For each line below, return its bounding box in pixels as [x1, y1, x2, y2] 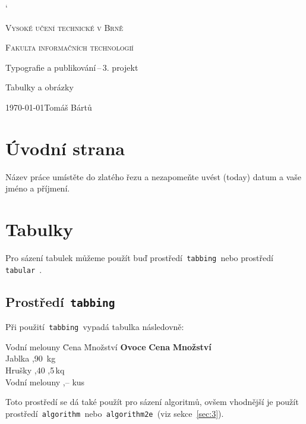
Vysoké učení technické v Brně [5, 21, 123, 33]
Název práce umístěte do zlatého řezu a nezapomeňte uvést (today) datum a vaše [5, 170, 302, 183]
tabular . [5, 263, 42, 275]
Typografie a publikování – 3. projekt [5, 61, 138, 73]
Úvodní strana [5, 136, 125, 160]
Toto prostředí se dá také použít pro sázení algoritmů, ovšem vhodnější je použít [5, 395, 299, 408]
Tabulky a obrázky [5, 81, 74, 93]
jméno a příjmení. [5, 182, 70, 194]
